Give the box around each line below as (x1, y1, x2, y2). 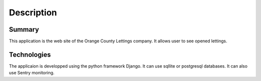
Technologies (9, 50, 51, 58)
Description (9, 7, 58, 18)
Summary (9, 25, 39, 34)
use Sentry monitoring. (9, 70, 55, 76)
